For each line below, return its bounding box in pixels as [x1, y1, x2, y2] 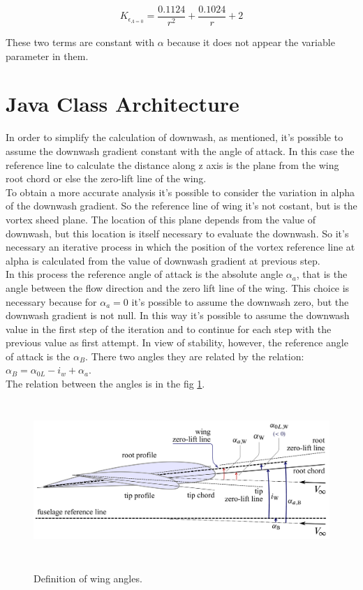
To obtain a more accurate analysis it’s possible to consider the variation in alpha [6, 184, 355, 199]
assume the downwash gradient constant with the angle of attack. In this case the [6, 143, 355, 158]
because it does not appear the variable [167, 35, 335, 50]
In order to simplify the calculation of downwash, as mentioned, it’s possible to [6, 130, 343, 145]
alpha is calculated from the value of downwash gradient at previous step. [6, 253, 320, 267]
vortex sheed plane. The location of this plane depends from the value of [6, 212, 316, 226]
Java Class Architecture [6, 89, 239, 118]
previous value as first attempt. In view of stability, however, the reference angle [6, 335, 348, 350]
